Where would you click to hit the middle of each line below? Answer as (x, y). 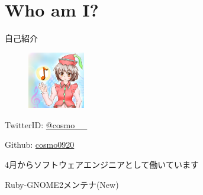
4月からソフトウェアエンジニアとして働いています (102, 164)
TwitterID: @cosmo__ (46, 124)
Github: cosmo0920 (40, 144)
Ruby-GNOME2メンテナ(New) (62, 184)
